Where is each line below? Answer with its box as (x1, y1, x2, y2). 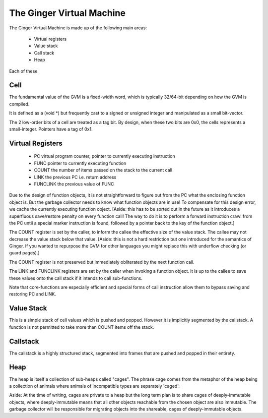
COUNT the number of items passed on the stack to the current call (34, 167, 173, 173)
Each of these (9, 68, 38, 74)
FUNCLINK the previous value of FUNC (34, 181, 114, 187)
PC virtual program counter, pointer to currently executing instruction (34, 153, 176, 159)
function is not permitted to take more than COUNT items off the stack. (9, 324, 154, 330)
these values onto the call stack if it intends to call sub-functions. (9, 275, 142, 281)
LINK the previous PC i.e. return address (34, 174, 117, 180)
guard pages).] (9, 250, 40, 256)
